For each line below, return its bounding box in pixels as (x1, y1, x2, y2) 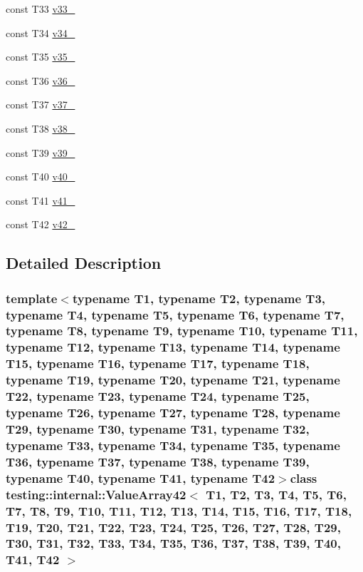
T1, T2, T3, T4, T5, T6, (206, 485, 347, 503)
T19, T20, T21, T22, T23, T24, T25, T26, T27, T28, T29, (6, 518, 341, 536)
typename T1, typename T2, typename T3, (72, 289, 326, 307)
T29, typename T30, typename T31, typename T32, (6, 420, 310, 438)
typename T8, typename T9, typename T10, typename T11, (6, 322, 358, 339)
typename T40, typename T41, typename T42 (6, 469, 275, 486)
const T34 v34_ (6, 25, 75, 40)
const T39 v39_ (6, 145, 75, 160)
